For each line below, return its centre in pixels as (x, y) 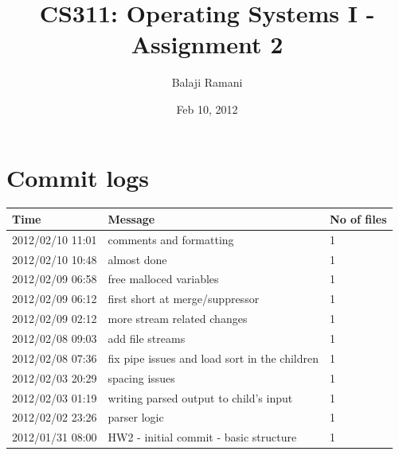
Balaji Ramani (207, 82)
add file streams (147, 338)
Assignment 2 (207, 44)
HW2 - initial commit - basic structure (202, 437)
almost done (137, 259)
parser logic (136, 417)
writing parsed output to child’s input (200, 397)
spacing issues (141, 377)
